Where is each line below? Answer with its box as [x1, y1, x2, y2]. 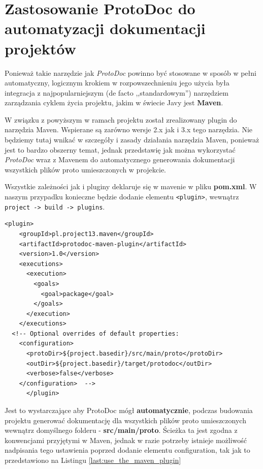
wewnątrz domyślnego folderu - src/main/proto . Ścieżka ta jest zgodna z [5, 425, 238, 435]
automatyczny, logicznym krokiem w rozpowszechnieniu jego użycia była [5, 77, 229, 88]
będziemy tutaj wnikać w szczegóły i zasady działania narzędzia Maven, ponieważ [5, 134, 259, 145]
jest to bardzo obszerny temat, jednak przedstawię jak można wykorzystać [5, 144, 236, 155]
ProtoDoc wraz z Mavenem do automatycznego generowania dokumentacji [5, 154, 235, 165]
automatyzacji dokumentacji [5, 18, 206, 39]
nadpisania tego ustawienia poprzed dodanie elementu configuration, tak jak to [5, 445, 250, 455]
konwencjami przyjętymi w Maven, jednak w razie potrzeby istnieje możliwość [5, 434, 247, 445]
